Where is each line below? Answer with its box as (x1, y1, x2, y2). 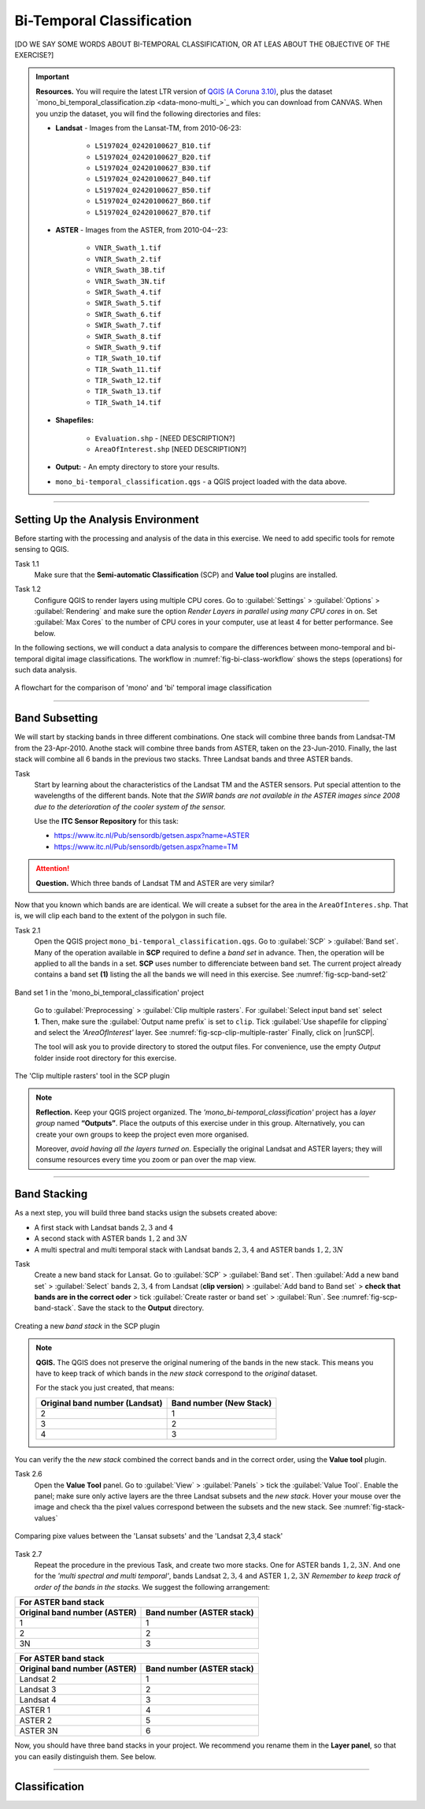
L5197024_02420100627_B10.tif (94, 142, 212, 151)
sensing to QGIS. (14, 545, 70, 554)
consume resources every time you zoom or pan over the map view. (35, 1155, 257, 1164)
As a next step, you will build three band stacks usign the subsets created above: (14, 1208, 278, 1218)
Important (35, 72, 70, 82)
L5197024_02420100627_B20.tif (94, 152, 212, 162)
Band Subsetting (14, 712, 98, 725)
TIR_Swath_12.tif (94, 376, 161, 385)
